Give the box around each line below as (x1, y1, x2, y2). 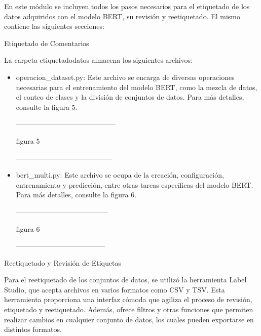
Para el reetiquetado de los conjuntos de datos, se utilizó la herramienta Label (4, 274, 247, 285)
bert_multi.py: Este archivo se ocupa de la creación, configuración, (16, 170, 224, 180)
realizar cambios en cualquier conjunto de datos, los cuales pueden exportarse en (4, 314, 254, 324)
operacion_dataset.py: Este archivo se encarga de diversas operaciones (16, 71, 235, 82)
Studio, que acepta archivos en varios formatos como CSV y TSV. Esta (4, 284, 225, 295)
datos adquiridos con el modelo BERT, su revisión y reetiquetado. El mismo (4, 11, 241, 21)
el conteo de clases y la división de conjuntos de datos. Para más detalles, (16, 92, 244, 102)
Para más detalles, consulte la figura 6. (16, 189, 137, 200)
